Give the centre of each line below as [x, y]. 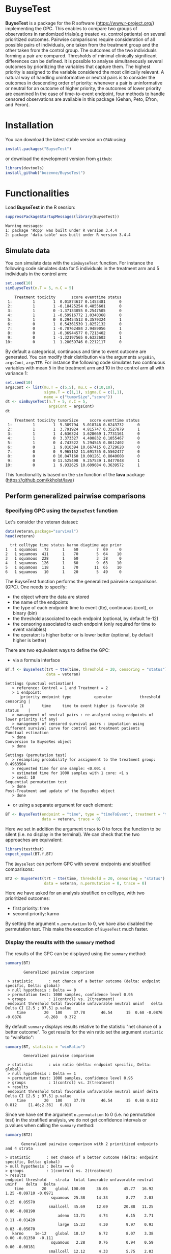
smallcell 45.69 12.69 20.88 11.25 [101, 1207]
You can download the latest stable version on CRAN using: [66, 139]
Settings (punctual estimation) [39, 684]
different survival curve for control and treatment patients [73, 729]
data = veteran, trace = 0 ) [71, 819]
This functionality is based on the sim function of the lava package [75, 475]
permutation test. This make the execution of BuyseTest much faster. [77, 929]
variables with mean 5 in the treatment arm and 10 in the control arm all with [85, 368]
